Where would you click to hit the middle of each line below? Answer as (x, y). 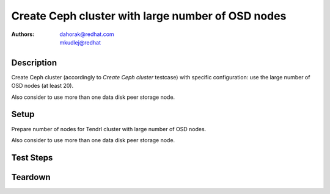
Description (34, 63)
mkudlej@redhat (80, 42)
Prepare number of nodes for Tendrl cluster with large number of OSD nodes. (109, 129)
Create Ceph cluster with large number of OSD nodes (149, 16)
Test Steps (32, 158)
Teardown (31, 177)
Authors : (23, 34)
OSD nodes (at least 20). (42, 86)
